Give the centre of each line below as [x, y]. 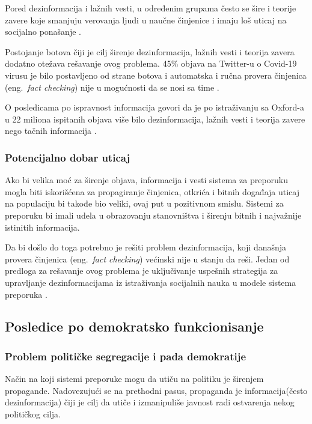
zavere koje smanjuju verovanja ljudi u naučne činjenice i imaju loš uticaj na [146, 20]
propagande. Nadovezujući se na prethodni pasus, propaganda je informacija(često [156, 390]
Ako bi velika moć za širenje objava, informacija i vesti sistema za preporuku [147, 180]
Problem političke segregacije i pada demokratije [126, 356]
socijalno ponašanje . [43, 32]
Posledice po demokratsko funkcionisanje [134, 326]
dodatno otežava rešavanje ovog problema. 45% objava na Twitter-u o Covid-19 [151, 63]
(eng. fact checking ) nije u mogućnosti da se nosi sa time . [112, 87]
